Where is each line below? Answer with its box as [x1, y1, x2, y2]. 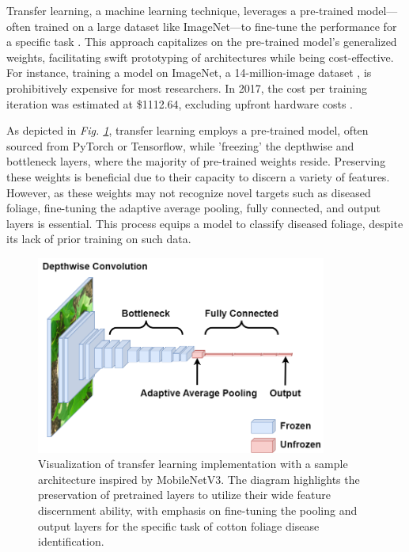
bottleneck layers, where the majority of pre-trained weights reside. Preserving [6, 153, 386, 169]
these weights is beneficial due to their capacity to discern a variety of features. [6, 168, 390, 185]
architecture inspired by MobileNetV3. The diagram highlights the [38, 470, 360, 487]
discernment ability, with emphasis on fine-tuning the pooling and [38, 501, 358, 518]
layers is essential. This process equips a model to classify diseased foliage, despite [6, 215, 403, 231]
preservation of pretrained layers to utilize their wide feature [38, 486, 331, 503]
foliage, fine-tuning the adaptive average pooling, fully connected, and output [6, 200, 381, 216]
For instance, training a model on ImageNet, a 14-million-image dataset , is [6, 64, 372, 81]
